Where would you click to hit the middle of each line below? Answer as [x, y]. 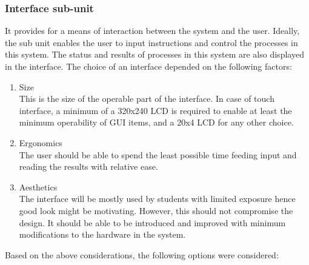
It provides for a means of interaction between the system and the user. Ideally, [152, 31]
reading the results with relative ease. [88, 166]
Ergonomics [41, 142]
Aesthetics [38, 186]
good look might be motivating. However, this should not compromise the [156, 210]
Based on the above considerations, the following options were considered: [142, 254]
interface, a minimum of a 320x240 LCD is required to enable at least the [155, 110]
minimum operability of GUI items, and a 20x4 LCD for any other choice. [156, 122]
